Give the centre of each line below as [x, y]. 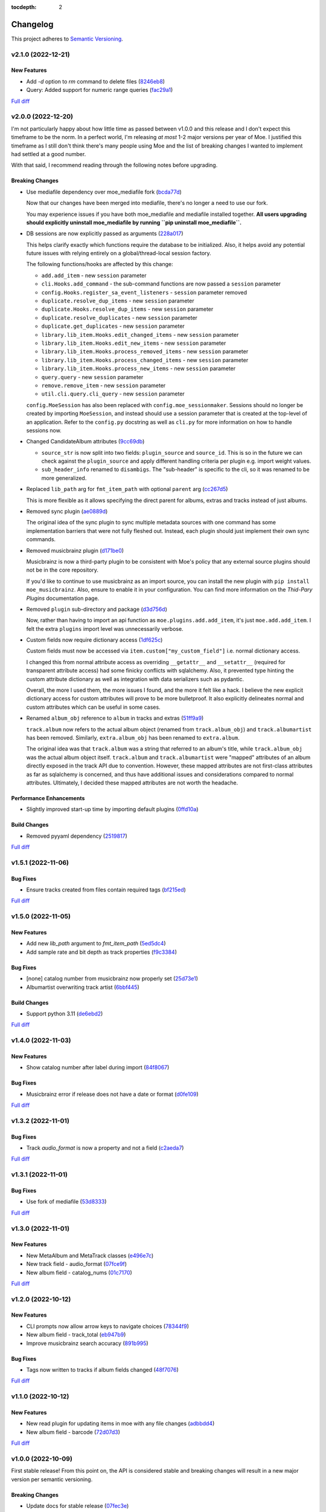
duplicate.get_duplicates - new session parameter [113, 326]
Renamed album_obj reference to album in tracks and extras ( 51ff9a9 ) [115, 718]
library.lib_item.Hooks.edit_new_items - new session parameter [134, 343]
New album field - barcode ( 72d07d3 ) [73, 1432]
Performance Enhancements [48, 798]
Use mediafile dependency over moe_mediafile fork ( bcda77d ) [104, 192]
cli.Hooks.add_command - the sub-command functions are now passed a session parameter [161, 284]
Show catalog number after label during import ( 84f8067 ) [98, 1067]
